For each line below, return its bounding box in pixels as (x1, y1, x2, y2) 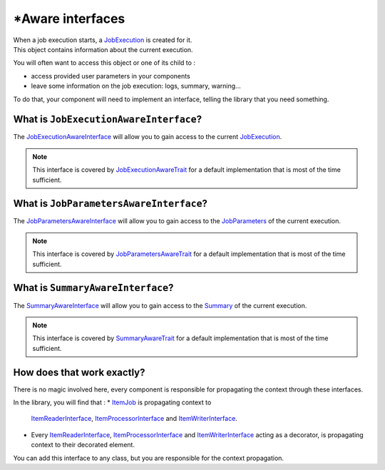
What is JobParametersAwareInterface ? (13, 198, 208, 210)
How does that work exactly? (13, 366, 145, 378)
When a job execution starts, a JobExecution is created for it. (13, 36, 192, 44)
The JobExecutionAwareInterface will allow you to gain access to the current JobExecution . (13, 133, 282, 141)
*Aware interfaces (13, 11, 125, 26)
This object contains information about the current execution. (13, 45, 193, 53)
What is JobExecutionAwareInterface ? (13, 113, 202, 126)
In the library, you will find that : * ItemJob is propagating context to (13, 398, 212, 407)
